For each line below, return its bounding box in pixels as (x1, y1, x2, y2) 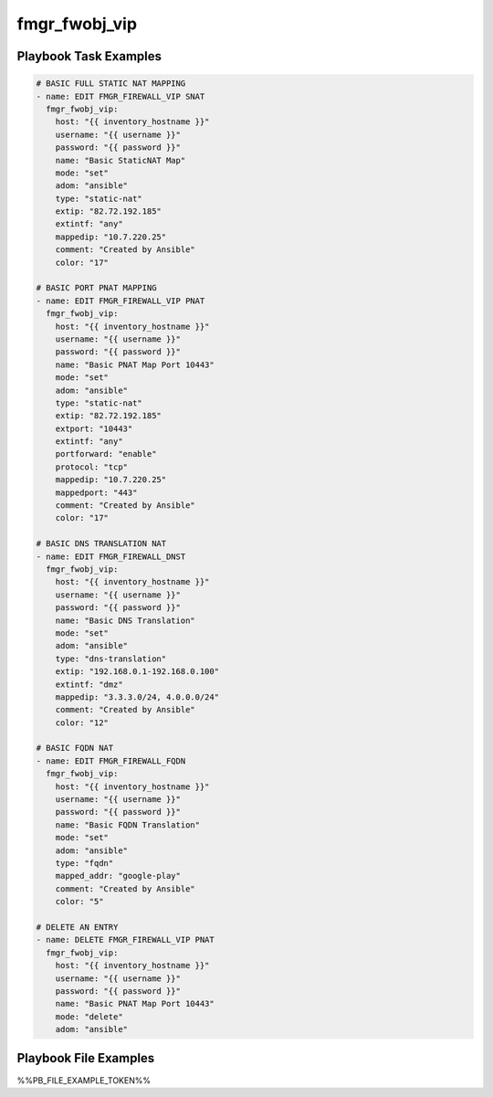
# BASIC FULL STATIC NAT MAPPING (36, 79, 186, 89)
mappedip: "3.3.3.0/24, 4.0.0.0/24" (55, 691, 219, 702)
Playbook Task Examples (16, 48, 163, 64)
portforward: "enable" (55, 448, 157, 459)
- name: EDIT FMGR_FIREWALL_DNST (36, 551, 186, 562)
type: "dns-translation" (55, 653, 167, 664)
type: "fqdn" (55, 858, 114, 868)
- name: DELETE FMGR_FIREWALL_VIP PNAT (36, 934, 215, 945)
